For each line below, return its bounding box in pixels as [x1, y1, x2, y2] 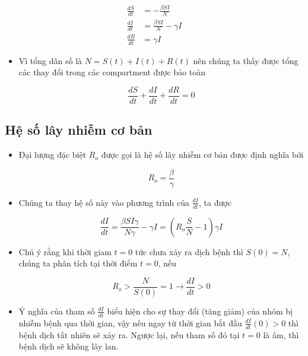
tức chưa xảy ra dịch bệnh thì [135, 245, 243, 258]
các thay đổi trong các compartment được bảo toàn [18, 66, 206, 78]
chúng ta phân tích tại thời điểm [18, 257, 138, 269]
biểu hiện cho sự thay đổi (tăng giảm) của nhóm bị [107, 304, 293, 317]
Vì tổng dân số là [18, 54, 82, 66]
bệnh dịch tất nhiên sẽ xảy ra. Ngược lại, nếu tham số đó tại [18, 328, 240, 341]
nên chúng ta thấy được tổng [193, 54, 299, 66]
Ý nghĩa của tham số [18, 304, 95, 317]
